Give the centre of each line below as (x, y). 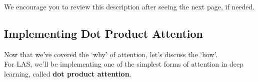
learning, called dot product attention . (68, 73)
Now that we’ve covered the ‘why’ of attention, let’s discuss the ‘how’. (111, 54)
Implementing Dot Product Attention (103, 33)
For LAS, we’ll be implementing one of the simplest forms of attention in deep (124, 64)
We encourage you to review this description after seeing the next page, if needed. (129, 6)
